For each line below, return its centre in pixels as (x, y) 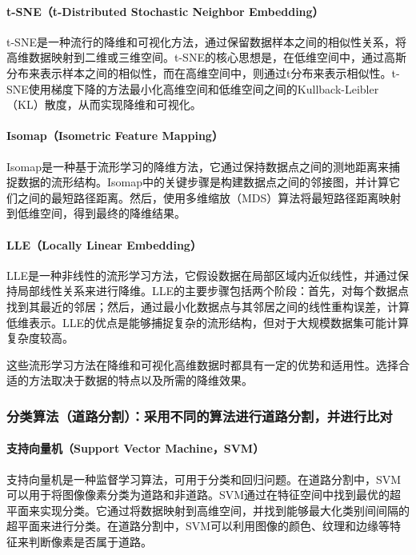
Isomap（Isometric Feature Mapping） (115, 136)
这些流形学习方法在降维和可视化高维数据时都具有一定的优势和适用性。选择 (202, 364)
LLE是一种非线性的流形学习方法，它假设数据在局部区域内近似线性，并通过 (202, 275)
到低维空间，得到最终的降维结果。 (96, 213)
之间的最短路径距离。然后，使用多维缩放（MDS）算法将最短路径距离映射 (209, 197)
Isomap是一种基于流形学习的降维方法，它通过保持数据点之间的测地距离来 (198, 166)
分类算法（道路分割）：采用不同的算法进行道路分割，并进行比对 (200, 415)
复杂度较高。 (40, 338)
